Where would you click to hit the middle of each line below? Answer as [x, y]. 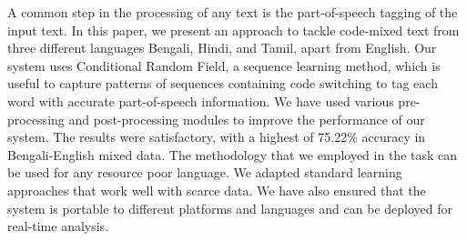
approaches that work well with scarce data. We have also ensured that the [217, 190]
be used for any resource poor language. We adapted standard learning [205, 172]
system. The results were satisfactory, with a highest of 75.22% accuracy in [217, 137]
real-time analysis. [58, 226]
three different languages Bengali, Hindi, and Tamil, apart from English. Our [222, 48]
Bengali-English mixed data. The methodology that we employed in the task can [233, 154]
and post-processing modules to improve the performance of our [247, 119]
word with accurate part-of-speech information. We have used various [201, 100]
